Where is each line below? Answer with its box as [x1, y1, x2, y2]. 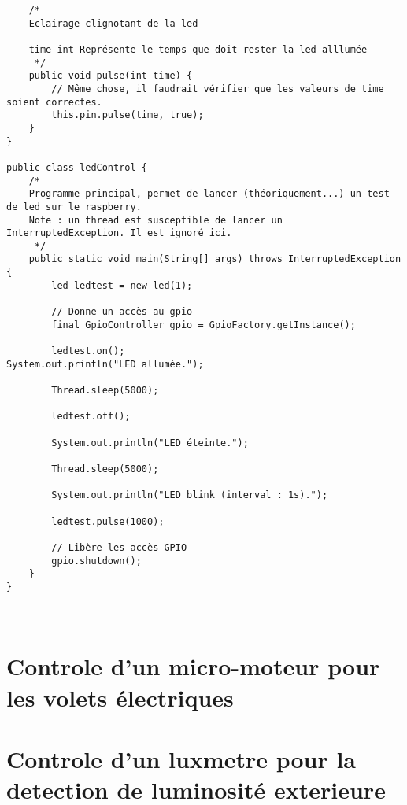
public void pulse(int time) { [28, 70, 193, 82]
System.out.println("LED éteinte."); [51, 437, 249, 449]
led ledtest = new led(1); [51, 279, 193, 291]
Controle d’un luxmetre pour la [6, 742, 357, 774]
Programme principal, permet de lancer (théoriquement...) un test [28, 188, 390, 200]
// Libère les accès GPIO [51, 541, 187, 553]
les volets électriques [6, 681, 234, 713]
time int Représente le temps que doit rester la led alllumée [28, 43, 368, 55]
